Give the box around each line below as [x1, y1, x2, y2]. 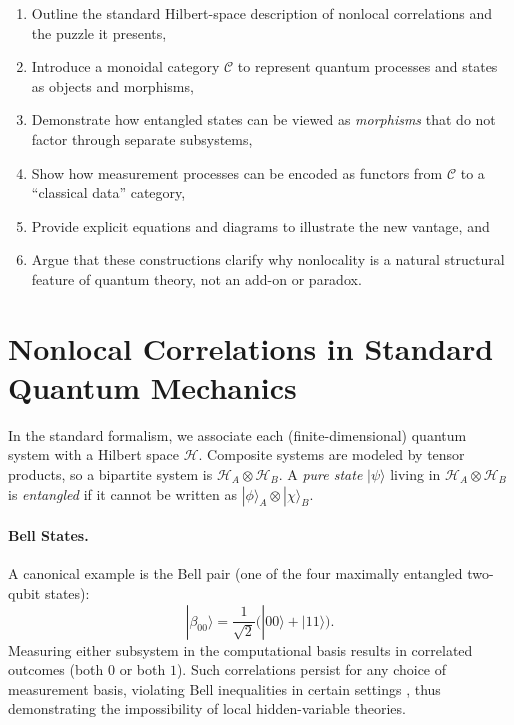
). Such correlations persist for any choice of [176, 659, 447, 680]
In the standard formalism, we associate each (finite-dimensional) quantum [8, 424, 467, 445]
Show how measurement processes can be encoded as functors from [31, 162, 443, 183]
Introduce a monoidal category [31, 56, 220, 77]
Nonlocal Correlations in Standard [8, 327, 494, 368]
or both [119, 659, 166, 680]
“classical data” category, [31, 182, 186, 203]
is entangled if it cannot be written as [8, 483, 237, 504]
